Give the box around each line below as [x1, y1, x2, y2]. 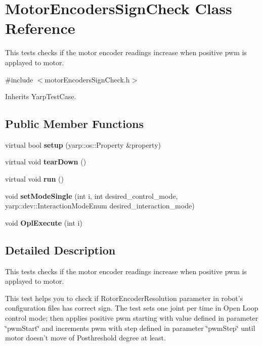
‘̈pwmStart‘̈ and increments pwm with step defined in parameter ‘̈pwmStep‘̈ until [5, 322, 255, 333]
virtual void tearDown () [5, 156, 86, 167]
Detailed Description [5, 242, 116, 257]
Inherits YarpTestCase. [5, 91, 76, 102]
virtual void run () [5, 174, 64, 184]
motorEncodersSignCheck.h [45, 74, 130, 84]
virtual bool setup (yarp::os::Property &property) [5, 139, 161, 150]
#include [5, 74, 33, 84]
